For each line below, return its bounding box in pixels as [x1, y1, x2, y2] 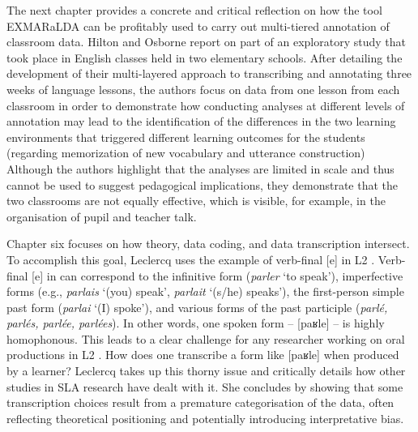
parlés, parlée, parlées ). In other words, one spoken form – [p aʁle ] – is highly [6, 314, 385, 331]
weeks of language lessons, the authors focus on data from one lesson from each [6, 80, 400, 97]
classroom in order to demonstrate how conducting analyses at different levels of [6, 96, 405, 113]
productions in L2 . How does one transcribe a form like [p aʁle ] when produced [6, 346, 399, 363]
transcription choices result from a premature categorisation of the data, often [6, 394, 395, 411]
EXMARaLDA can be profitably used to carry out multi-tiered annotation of [6, 17, 390, 34]
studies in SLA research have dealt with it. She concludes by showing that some [6, 378, 403, 395]
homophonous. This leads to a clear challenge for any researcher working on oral [6, 330, 405, 347]
